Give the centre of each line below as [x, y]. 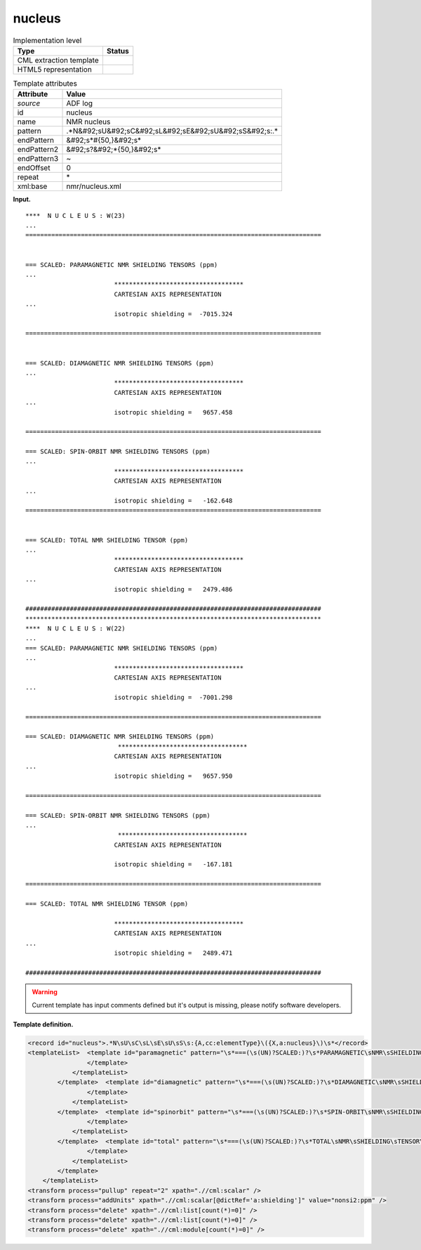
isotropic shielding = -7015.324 [173, 314]
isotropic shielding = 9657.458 [173, 412]
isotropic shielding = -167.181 [173, 865]
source [29, 103]
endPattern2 [38, 150]
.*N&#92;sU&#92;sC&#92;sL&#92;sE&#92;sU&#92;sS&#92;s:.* [172, 131]
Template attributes [45, 84]
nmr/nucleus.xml [94, 186]
